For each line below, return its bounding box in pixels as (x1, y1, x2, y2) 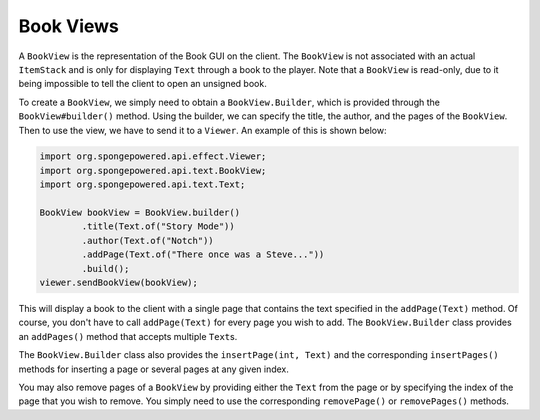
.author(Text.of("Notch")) (81, 235, 214, 246)
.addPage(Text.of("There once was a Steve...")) (81, 249, 325, 260)
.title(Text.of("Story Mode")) (81, 221, 235, 232)
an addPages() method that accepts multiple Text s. (18, 330, 238, 342)
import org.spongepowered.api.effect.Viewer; (39, 151, 267, 162)
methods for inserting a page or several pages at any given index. (18, 363, 290, 375)
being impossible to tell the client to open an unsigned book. (18, 78, 267, 90)
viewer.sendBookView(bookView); (39, 277, 199, 288)
